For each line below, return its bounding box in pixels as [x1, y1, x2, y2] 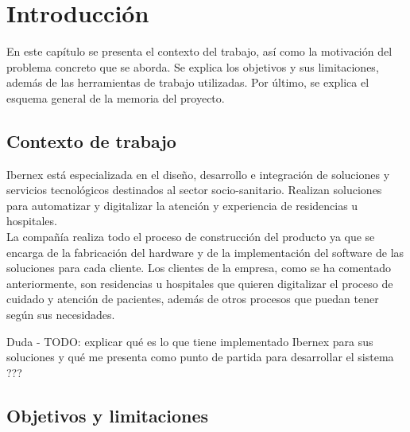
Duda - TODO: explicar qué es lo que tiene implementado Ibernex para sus [6, 333, 373, 349]
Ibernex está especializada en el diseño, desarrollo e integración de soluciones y [6, 165, 390, 182]
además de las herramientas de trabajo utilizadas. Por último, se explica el [6, 74, 369, 91]
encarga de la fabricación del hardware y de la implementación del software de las [6, 243, 404, 260]
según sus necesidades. [6, 306, 115, 323]
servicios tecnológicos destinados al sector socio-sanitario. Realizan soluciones [6, 181, 382, 198]
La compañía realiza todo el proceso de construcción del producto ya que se [6, 228, 375, 245]
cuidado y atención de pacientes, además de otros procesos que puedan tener [6, 290, 379, 307]
